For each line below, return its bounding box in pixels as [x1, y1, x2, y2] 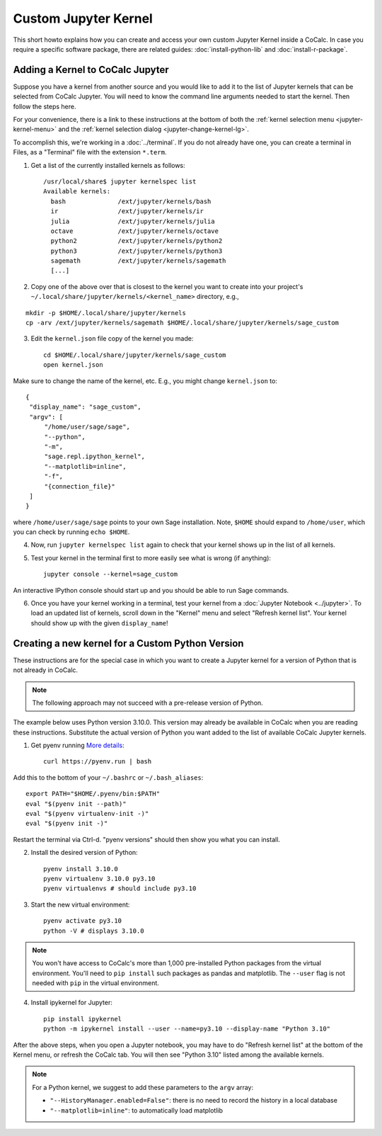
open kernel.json [43, 361, 103, 369]
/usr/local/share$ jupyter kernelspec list [43, 177, 197, 186]
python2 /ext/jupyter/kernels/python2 [50, 237, 223, 245]
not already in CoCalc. [13, 666, 78, 674]
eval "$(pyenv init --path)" [25, 800, 127, 807]
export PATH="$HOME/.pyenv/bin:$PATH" [25, 790, 161, 798]
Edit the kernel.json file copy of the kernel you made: [30, 334, 194, 343]
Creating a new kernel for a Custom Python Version [13, 637, 244, 649]
